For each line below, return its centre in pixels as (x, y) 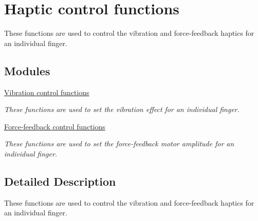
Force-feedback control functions (55, 126)
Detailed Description (60, 181)
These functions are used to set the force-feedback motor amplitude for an (119, 143)
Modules (27, 70)
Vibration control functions (47, 92)
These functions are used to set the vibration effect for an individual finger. (122, 109)
